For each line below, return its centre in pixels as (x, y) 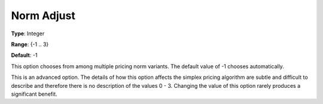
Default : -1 (24, 55)
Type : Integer (28, 33)
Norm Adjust (43, 16)
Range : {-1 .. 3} (30, 44)
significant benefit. (34, 94)
